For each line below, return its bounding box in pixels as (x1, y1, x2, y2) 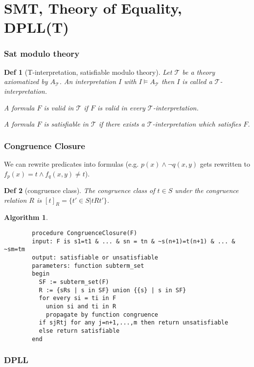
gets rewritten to (200, 158, 250, 169)
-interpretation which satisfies (152, 119, 241, 129)
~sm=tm (4, 246, 25, 253)
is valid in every (97, 102, 145, 112)
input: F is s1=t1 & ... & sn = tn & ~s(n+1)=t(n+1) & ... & (32, 237, 235, 245)
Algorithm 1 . (4, 212, 48, 222)
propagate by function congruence (46, 311, 158, 318)
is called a (182, 76, 212, 86)
